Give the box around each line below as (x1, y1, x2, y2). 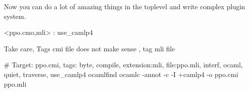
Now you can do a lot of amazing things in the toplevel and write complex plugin (4, 1, 245, 11)
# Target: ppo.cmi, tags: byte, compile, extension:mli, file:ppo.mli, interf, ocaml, (4, 60, 243, 70)
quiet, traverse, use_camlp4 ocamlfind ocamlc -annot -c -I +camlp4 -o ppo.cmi (4, 69, 238, 79)
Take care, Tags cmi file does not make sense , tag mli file (4, 43, 175, 53)
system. (4, 11, 26, 21)
